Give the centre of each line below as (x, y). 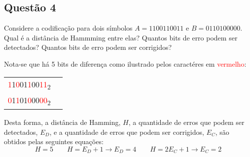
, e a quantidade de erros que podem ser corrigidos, (127, 132)
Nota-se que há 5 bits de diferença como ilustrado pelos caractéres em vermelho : (125, 63)
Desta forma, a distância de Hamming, (62, 122)
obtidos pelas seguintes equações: (54, 141)
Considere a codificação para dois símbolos (68, 28)
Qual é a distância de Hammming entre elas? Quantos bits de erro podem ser (121, 37)
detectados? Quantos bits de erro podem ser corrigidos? (88, 47)
